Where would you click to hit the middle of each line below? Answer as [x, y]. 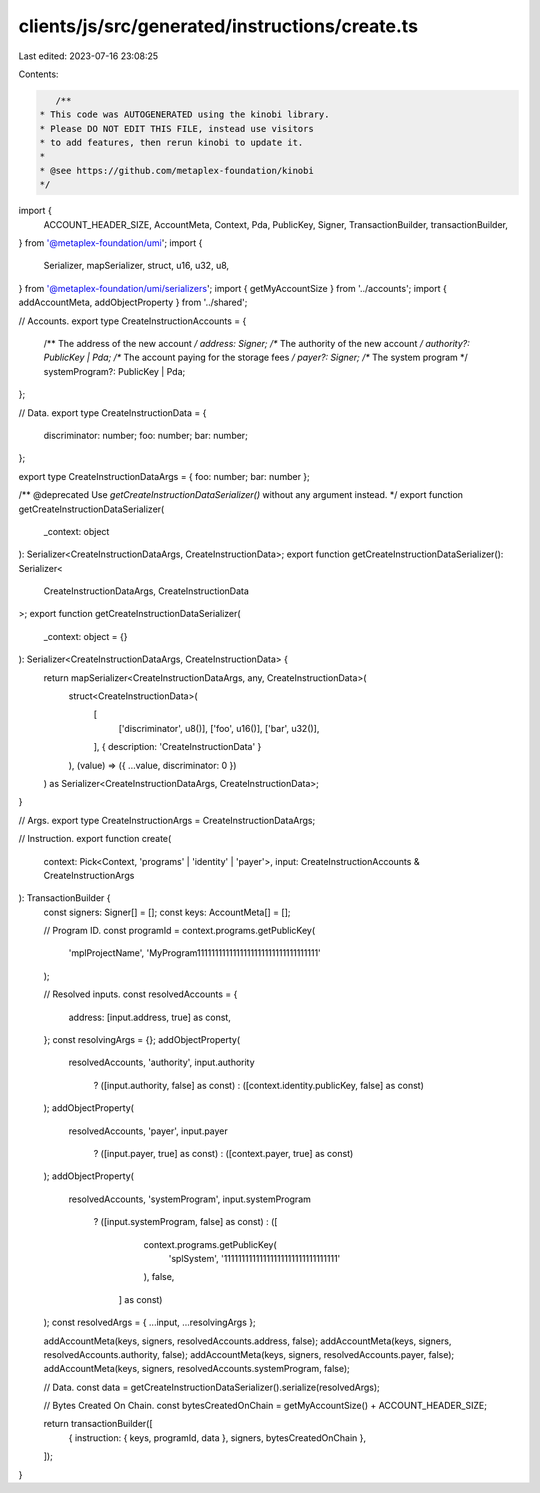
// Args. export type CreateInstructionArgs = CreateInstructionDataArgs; [167, 820]
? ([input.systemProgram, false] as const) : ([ [185, 1222]
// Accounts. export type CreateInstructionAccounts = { [132, 321]
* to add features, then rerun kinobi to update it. [171, 143]
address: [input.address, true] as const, [150, 1017]
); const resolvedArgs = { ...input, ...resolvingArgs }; [149, 1322]
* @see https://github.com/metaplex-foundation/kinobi [176, 170]
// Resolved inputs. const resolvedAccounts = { [140, 994]
